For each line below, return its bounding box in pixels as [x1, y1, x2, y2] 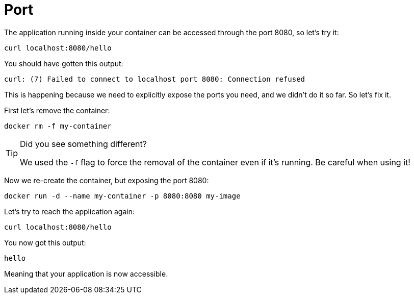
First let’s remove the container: [4, 106, 110, 115]
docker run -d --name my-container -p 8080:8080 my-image [4, 191, 241, 200]
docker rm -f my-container [4, 121, 112, 130]
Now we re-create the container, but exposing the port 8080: [4, 176, 209, 185]
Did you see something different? [20, 138, 147, 149]
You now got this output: [4, 238, 86, 247]
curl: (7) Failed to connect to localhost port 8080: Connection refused [4, 74, 305, 83]
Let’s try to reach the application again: [4, 207, 135, 216]
